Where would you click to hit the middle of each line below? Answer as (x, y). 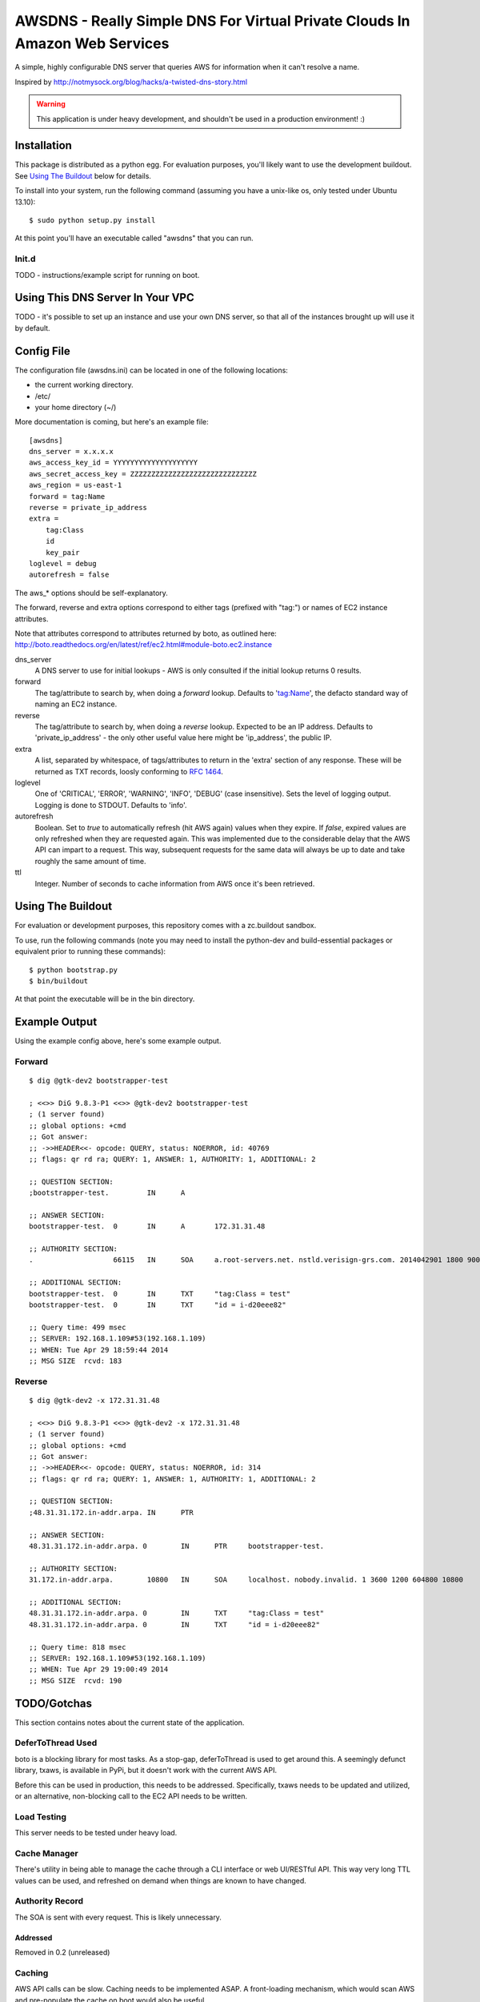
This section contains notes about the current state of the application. (130, 1723)
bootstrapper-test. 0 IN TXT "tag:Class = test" (160, 1294)
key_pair (62, 552)
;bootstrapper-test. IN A (107, 1193)
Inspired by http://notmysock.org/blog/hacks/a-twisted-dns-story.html (131, 82)
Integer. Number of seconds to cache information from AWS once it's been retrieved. (175, 883)
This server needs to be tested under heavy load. (96, 1833)
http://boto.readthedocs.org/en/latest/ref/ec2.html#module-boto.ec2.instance (143, 645)
